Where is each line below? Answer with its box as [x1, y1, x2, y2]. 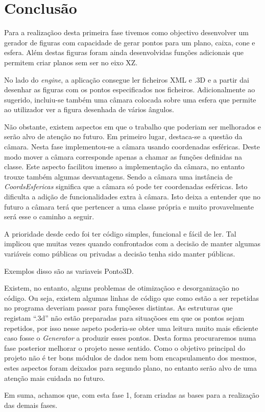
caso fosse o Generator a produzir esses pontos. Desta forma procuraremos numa [4, 332, 256, 343]
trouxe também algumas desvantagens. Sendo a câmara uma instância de [4, 171, 233, 182]
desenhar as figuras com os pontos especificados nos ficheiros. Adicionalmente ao [4, 84, 255, 95]
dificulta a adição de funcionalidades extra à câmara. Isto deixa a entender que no [4, 191, 260, 202]
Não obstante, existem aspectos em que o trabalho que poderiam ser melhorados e [4, 121, 261, 132]
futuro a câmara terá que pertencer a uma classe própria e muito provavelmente [4, 201, 254, 212]
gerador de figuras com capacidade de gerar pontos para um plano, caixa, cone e [4, 37, 255, 47]
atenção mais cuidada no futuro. [4, 372, 105, 383]
